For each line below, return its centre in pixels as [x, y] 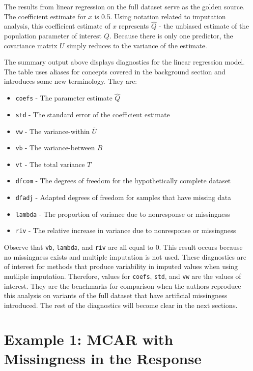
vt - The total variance [50, 164]
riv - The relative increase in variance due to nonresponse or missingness [126, 230]
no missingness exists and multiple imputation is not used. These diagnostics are [125, 256]
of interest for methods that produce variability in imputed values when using [121, 266]
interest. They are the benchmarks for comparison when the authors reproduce [123, 286]
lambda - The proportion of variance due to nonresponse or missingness [123, 214]
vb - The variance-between [55, 148]
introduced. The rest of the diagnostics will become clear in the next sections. [121, 305]
